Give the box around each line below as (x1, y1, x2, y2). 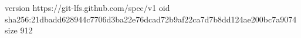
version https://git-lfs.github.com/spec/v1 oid (5, 2, 170, 13)
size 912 (5, 24, 33, 36)
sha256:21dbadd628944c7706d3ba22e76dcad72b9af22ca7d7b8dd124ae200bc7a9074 (5, 13, 297, 25)
